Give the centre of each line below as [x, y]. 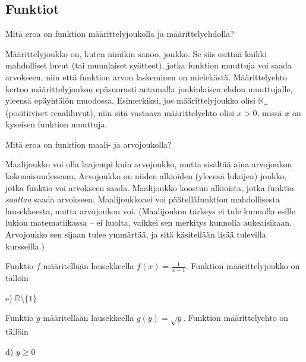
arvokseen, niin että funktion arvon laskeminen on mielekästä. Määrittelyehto [146, 77]
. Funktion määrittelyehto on [236, 318]
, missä [269, 112]
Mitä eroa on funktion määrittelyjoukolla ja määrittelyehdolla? [120, 34]
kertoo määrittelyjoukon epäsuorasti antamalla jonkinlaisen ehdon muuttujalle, [149, 88]
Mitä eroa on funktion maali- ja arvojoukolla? [89, 144]
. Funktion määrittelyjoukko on [243, 266]
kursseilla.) [25, 246]
